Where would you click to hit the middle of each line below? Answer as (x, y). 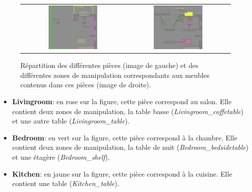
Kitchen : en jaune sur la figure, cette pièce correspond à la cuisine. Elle (122, 173)
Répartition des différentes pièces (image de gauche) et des (109, 65)
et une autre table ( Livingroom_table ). (71, 121)
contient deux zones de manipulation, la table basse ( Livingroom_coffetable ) (128, 111)
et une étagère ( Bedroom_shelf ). (61, 157)
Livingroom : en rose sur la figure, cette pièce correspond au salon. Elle (122, 101)
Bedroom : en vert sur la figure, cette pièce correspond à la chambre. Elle (125, 137)
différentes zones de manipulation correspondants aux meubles (115, 75)
